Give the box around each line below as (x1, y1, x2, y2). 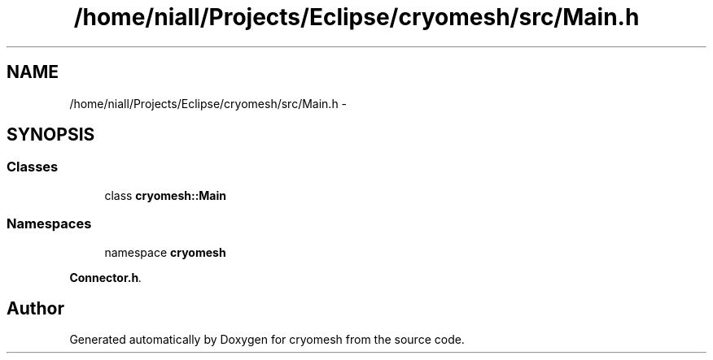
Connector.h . (69, 270, 142, 284)
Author (7, 297, 64, 319)
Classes (7, 158, 59, 176)
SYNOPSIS (7, 124, 95, 145)
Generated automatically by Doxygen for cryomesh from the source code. (69, 332, 465, 347)
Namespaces (7, 215, 92, 232)
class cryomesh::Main (104, 188, 226, 202)
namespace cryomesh (104, 245, 226, 259)
